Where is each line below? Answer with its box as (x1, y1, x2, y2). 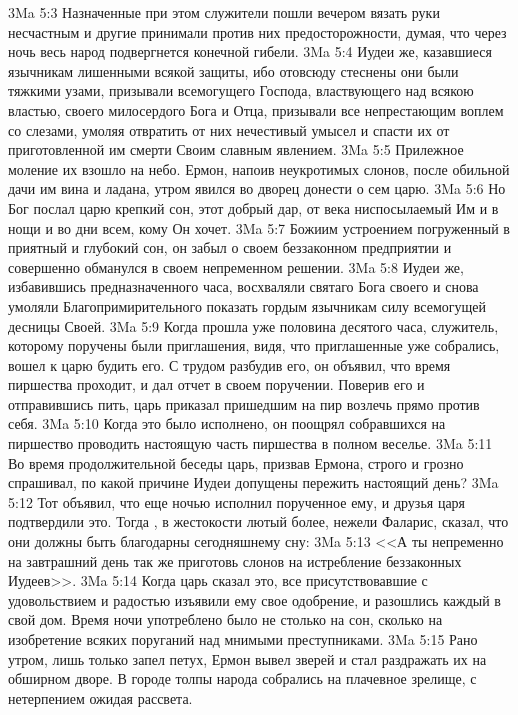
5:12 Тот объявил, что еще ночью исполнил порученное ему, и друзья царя (8, 491, 466, 512)
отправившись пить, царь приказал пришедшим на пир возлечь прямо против (8, 393, 480, 414)
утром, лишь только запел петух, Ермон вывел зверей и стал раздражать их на (8, 648, 487, 669)
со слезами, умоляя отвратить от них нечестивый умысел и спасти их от (8, 119, 450, 140)
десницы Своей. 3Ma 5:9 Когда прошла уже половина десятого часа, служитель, (8, 315, 499, 336)
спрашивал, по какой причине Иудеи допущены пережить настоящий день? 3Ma (8, 472, 499, 493)
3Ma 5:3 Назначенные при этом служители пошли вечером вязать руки (8, 2, 440, 22)
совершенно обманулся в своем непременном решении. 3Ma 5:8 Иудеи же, (8, 256, 464, 277)
